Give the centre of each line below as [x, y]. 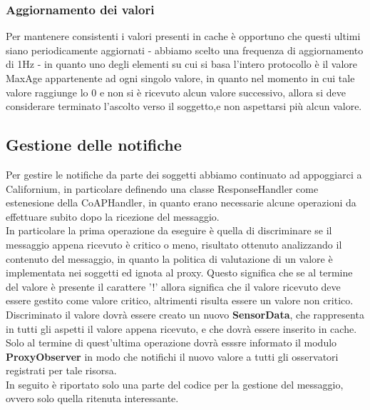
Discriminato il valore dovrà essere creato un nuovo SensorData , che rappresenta [185, 314]
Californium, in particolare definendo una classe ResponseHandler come [162, 188]
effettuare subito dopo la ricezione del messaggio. [113, 216]
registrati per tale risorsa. [61, 370]
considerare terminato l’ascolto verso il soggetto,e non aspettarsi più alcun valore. [184, 106]
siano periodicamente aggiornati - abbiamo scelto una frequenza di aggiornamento [185, 50]
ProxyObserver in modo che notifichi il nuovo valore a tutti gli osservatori [172, 356]
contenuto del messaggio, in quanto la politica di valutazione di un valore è [169, 258]
